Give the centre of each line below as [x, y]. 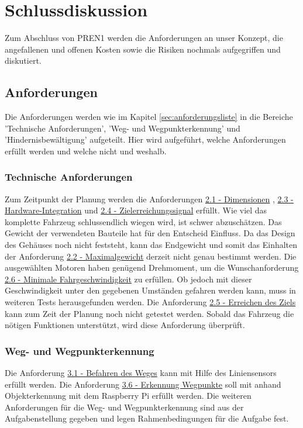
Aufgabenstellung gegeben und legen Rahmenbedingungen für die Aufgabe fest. [147, 418]
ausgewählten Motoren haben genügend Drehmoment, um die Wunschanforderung [152, 267]
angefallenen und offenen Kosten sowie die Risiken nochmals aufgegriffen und [143, 49]
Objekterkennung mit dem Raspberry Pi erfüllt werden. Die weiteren [128, 396]
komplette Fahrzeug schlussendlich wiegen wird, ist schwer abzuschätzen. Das [143, 221]
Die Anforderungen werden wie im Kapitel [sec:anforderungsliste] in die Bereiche [149, 117]
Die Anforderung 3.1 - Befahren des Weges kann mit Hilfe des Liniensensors [141, 373]
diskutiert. [23, 61]
